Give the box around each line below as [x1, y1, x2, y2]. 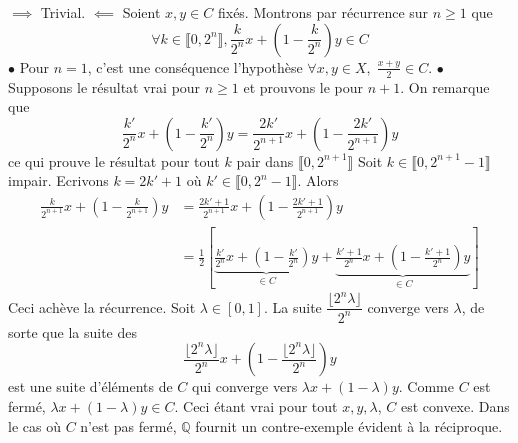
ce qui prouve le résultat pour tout [8, 150, 220, 171]
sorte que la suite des [8, 321, 137, 342]
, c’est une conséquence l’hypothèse [87, 56, 303, 77]
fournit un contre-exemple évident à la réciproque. [195, 415, 503, 436]
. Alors [297, 170, 339, 191]
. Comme [398, 376, 454, 397]
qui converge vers [192, 376, 298, 397]
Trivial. [40, 2, 86, 23]
